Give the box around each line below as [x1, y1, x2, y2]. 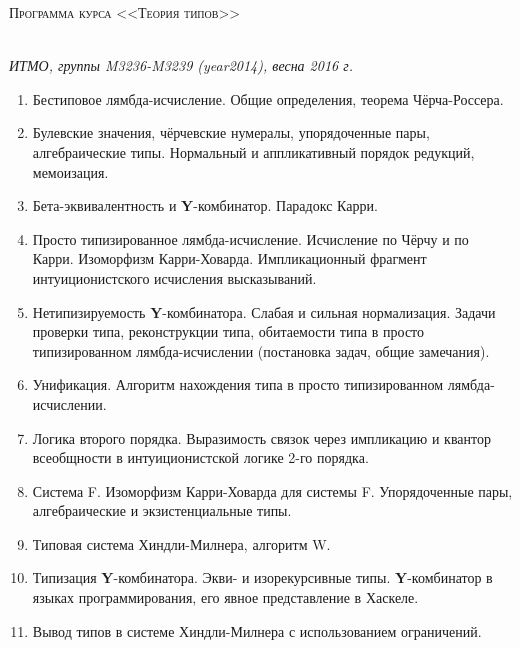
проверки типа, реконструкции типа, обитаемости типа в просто [32, 321, 425, 342]
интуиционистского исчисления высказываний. [32, 267, 317, 288]
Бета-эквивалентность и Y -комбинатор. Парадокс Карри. [32, 195, 378, 216]
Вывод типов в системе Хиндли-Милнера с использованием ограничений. [32, 620, 482, 641]
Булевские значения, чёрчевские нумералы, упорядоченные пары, [32, 122, 430, 143]
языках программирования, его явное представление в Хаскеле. [32, 587, 419, 608]
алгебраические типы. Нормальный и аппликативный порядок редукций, [32, 141, 475, 162]
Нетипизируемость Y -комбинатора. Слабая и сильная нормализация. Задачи [32, 301, 496, 322]
